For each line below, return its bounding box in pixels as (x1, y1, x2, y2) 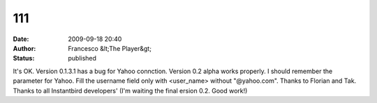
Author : (13, 44, 36, 52)
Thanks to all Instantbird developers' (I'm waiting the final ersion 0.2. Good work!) (13, 86, 248, 95)
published (68, 54, 97, 63)
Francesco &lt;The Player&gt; (68, 44, 151, 52)
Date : (13, 35, 29, 43)
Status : (13, 54, 35, 63)
